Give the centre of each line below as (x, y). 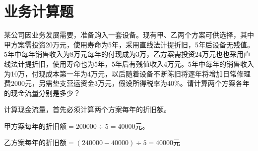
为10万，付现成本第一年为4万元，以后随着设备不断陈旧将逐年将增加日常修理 (127, 73)
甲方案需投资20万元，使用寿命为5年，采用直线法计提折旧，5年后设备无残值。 (129, 44)
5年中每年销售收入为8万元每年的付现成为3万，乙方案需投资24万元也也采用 (124, 54)
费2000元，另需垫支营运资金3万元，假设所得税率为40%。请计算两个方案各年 (127, 83)
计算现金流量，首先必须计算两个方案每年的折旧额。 (87, 109)
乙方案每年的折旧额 (35, 142)
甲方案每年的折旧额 (35, 126)
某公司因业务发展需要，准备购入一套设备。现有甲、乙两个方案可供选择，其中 (129, 35)
